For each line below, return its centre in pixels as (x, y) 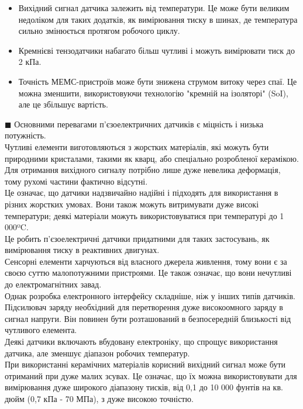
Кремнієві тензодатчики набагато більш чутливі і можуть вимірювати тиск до (156, 50)
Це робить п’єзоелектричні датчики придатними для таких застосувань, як (137, 238)
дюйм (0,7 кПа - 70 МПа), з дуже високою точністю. (99, 398)
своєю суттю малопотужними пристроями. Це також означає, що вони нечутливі (148, 273)
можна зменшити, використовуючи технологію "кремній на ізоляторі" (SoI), (153, 93)
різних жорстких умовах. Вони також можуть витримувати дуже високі (132, 204)
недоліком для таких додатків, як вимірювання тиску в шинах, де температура (158, 19)
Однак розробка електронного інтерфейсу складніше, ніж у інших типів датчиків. (150, 295)
